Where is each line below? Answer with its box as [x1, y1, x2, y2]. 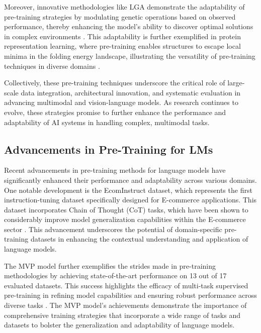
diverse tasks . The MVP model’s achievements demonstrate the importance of [4, 300, 247, 310]
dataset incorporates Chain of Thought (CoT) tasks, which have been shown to [4, 204, 248, 214]
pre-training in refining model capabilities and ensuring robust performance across [4, 290, 257, 300]
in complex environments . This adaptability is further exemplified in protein [4, 31, 241, 41]
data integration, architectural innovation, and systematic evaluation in [21, 87, 241, 97]
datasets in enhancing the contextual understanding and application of [30, 234, 248, 244]
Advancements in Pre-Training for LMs [4, 141, 213, 157]
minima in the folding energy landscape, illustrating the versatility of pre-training [4, 50, 255, 61]
